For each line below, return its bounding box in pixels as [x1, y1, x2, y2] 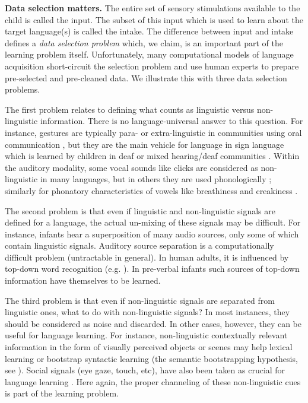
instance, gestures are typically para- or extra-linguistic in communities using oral [5, 126, 302, 138]
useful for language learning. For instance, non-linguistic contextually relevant [5, 329, 288, 341]
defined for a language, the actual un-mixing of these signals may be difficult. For [5, 216, 301, 229]
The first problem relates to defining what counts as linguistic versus [5, 103, 255, 115]
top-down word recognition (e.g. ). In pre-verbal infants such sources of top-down [5, 262, 300, 275]
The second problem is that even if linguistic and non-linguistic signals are [5, 204, 275, 217]
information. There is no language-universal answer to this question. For [40, 115, 303, 127]
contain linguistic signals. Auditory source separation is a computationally [5, 239, 274, 252]
